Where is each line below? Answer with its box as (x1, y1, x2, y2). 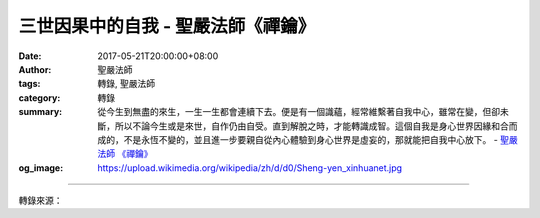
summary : (18, 106, 63, 118)
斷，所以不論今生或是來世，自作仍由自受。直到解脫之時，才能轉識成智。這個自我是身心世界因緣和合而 (97, 120, 518, 132)
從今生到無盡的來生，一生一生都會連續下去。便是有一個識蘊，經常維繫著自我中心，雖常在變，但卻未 (97, 106, 509, 118)
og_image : (18, 161, 64, 174)
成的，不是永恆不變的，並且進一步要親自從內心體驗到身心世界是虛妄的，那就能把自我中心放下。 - (97, 133, 499, 145)
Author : (18, 63, 52, 75)
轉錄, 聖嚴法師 (97, 78, 155, 90)
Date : (18, 50, 42, 62)
